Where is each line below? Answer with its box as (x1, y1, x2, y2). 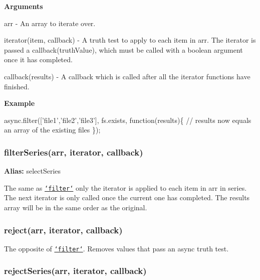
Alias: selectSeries (4, 166, 61, 176)
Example (4, 98, 35, 108)
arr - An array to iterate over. (4, 18, 96, 28)
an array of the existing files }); (4, 124, 101, 135)
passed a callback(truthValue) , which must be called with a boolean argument (4, 44, 243, 55)
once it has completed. (4, 54, 73, 65)
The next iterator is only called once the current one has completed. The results (4, 192, 250, 203)
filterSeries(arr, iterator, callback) (4, 146, 143, 158)
